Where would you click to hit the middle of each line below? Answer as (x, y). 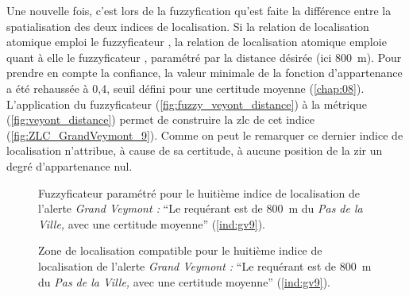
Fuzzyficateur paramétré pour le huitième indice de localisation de (199, 192)
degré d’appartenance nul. (69, 165)
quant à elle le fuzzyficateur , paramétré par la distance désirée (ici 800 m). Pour (204, 57)
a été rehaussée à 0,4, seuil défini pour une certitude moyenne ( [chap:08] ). (185, 88)
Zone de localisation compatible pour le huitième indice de (180, 250)
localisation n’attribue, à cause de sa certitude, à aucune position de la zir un (195, 150)
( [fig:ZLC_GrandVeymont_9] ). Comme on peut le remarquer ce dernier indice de (205, 135)
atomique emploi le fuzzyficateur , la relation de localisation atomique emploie (197, 42)
